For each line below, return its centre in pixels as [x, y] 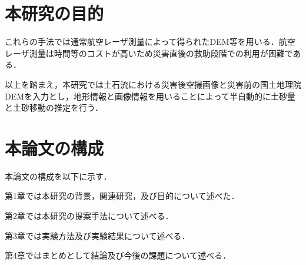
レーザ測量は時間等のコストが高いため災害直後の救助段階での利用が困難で [149, 53]
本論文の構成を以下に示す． [58, 176]
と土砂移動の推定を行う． [54, 107]
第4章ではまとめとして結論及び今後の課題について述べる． [118, 255]
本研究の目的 [54, 13]
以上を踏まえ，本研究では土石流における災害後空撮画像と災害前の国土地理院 [153, 84]
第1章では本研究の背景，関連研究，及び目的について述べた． [122, 196]
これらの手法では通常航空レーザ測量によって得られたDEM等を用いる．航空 [150, 42]
